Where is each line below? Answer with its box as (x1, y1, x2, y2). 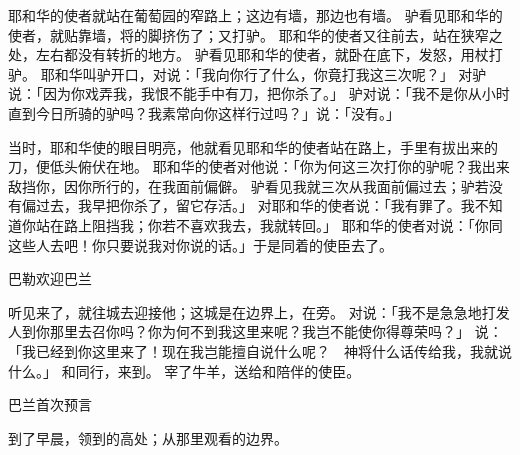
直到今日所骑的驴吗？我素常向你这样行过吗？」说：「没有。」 (8, 102, 400, 123)
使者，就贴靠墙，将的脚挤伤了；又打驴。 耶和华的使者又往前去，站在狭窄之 (8, 24, 503, 45)
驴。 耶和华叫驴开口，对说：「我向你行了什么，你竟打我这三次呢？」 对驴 (8, 63, 487, 84)
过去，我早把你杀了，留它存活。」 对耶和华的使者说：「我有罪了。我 (35, 195, 475, 216)
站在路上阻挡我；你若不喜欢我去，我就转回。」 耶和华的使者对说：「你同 (35, 214, 503, 235)
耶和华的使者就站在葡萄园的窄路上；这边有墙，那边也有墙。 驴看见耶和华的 (8, 5, 503, 25)
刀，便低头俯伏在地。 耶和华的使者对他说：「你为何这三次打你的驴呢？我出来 (8, 156, 510, 177)
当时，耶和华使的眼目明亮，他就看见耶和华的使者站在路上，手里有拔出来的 (8, 136, 498, 157)
